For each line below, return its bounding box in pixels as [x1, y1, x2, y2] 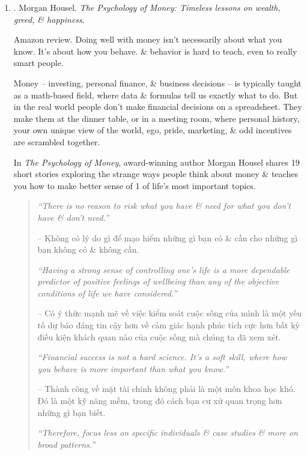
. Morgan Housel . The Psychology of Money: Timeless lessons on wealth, [13, 1, 281, 13]
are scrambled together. [13, 135, 100, 148]
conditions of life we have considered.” [37, 286, 177, 299]
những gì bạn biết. [37, 406, 106, 418]
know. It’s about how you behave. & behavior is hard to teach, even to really [13, 44, 297, 57]
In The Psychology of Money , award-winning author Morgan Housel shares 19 [13, 155, 300, 168]
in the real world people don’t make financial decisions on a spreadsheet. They [13, 100, 302, 113]
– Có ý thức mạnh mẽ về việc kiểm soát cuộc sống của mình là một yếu [37, 307, 302, 319]
